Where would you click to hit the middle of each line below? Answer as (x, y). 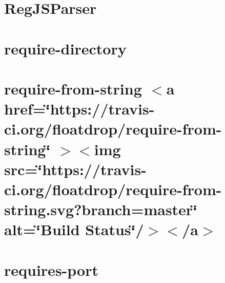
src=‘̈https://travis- (75, 169)
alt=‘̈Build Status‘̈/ (74, 229)
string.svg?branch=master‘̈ (101, 209)
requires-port (51, 269)
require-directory (65, 48)
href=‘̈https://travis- (79, 109)
